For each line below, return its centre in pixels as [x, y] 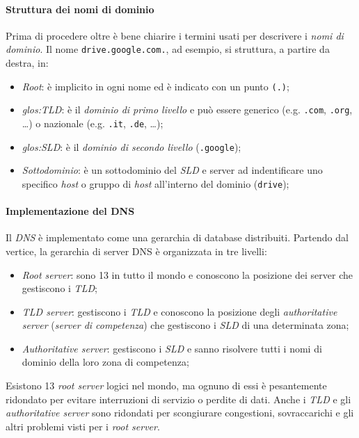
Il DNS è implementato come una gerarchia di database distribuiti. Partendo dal [177, 237]
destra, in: [27, 63]
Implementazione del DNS [70, 211]
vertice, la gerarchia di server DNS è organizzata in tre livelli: [136, 251]
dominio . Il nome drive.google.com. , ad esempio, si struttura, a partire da [168, 49]
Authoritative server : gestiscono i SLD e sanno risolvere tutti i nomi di [172, 348]
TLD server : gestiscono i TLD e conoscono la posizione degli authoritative [179, 311]
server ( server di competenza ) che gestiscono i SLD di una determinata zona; [185, 325]
